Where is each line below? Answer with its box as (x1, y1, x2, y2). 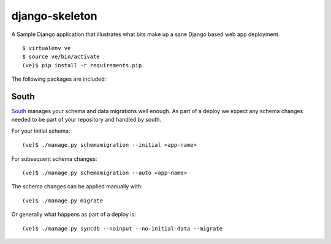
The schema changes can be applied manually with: (11, 183, 143, 190)
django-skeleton (11, 9, 97, 23)
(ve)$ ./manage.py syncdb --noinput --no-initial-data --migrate (22, 225, 223, 232)
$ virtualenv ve (22, 45, 71, 51)
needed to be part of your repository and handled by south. (11, 116, 162, 124)
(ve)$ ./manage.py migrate (22, 197, 104, 204)
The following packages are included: (11, 75, 107, 83)
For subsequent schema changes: (11, 155, 97, 162)
